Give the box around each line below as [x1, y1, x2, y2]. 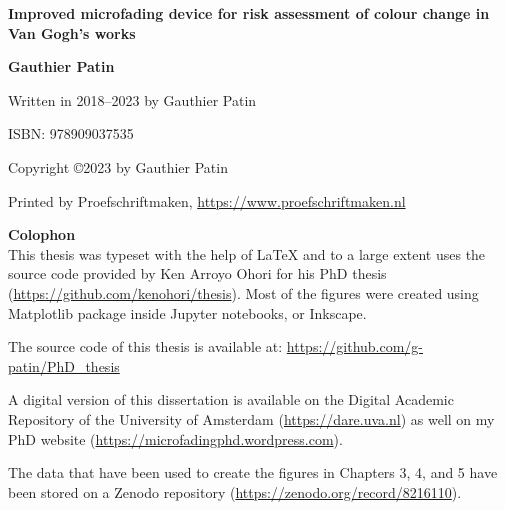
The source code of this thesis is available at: [8, 336, 283, 357]
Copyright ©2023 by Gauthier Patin [8, 156, 228, 177]
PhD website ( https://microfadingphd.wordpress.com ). [8, 428, 343, 449]
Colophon [8, 224, 76, 245]
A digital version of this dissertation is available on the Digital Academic [8, 389, 454, 410]
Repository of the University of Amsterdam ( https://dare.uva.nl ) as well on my [8, 408, 495, 429]
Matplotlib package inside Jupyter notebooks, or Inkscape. [8, 302, 367, 323]
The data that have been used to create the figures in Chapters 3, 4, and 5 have [8, 462, 498, 483]
